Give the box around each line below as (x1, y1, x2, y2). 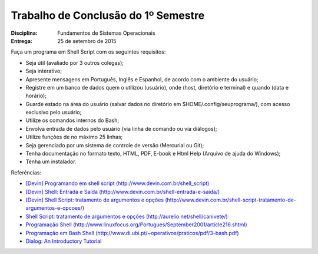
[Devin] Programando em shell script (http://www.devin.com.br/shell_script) (25, 180, 210, 187)
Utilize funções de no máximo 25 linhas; (25, 133, 123, 141)
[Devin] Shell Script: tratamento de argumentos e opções (25, 196, 164, 203)
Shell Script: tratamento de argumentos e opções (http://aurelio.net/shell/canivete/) (25, 213, 228, 220)
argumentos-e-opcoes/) (25, 204, 85, 212)
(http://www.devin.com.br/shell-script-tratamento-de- (165, 196, 297, 203)
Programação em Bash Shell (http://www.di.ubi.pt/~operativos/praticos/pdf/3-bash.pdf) (25, 229, 239, 236)
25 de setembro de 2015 (57, 37, 117, 44)
